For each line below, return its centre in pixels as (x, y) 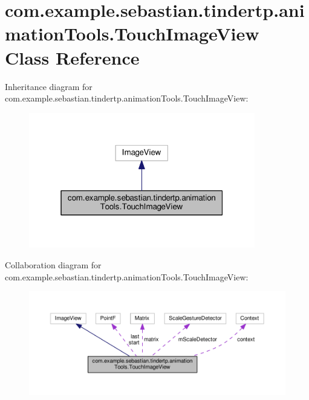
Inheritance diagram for (49, 86)
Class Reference (72, 57)
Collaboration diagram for (53, 265)
